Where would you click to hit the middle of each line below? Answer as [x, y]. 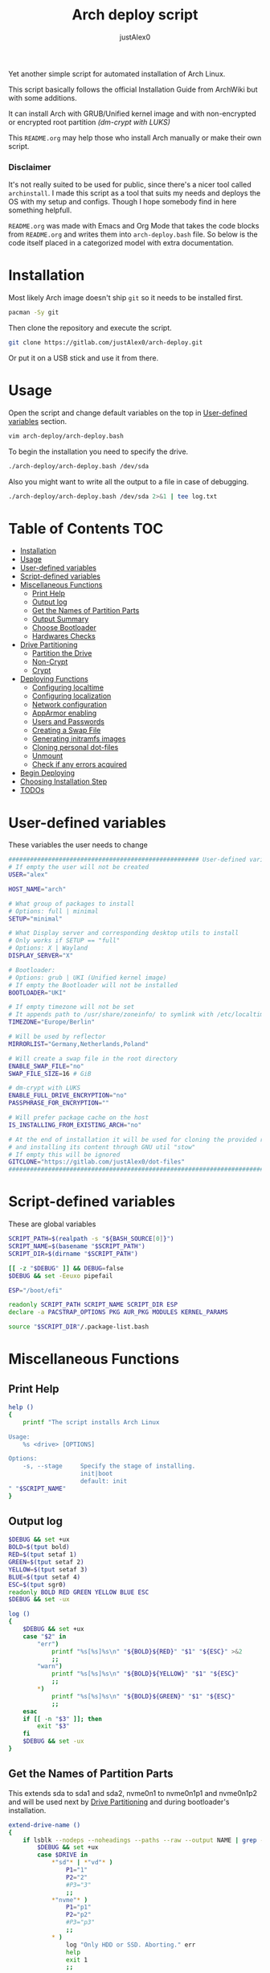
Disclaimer [30, 167]
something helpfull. [40, 210]
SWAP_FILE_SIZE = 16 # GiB [50, 1073]
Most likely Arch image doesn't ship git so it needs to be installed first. [126, 298]
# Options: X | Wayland [48, 948]
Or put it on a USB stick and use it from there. [84, 358]
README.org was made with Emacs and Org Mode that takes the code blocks [134, 226]
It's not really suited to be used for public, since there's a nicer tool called [130, 185]
